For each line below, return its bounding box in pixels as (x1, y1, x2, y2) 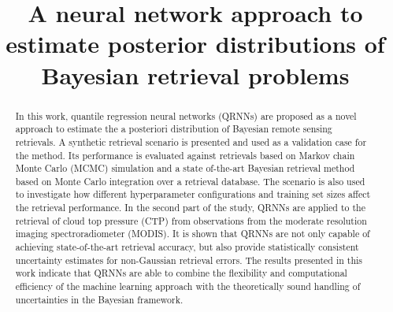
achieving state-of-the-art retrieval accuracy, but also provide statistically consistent (15, 240, 359, 254)
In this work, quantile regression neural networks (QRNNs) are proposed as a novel (15, 109, 357, 122)
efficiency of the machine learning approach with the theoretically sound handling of (15, 280, 361, 293)
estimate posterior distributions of (6, 28, 385, 60)
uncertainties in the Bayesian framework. (15, 292, 184, 306)
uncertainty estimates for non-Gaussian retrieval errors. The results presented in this (15, 253, 363, 266)
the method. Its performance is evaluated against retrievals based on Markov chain (15, 148, 355, 162)
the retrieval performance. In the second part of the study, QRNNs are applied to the (15, 201, 365, 214)
